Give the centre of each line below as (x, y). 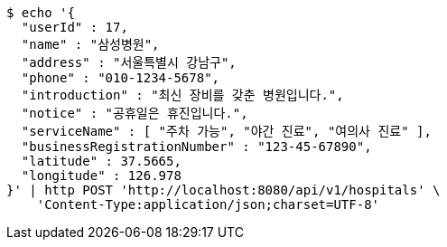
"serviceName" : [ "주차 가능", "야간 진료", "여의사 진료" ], (226, 131)
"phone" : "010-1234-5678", (121, 78)
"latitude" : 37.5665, (101, 161)
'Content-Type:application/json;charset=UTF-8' (208, 204)
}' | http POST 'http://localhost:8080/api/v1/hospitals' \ (223, 190)
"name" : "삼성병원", (90, 44)
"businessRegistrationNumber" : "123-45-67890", (196, 147)
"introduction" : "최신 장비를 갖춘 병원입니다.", (182, 95)
